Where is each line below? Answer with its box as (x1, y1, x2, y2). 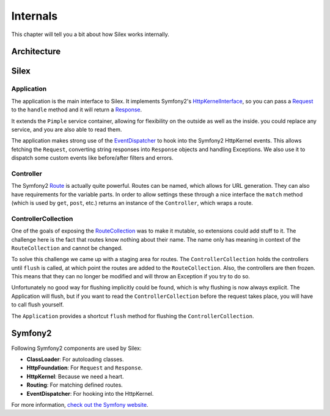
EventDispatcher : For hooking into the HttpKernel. (26, 390, 154, 397)
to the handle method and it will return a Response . (11, 106, 142, 113)
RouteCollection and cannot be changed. (11, 244, 123, 251)
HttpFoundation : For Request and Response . (26, 364, 143, 371)
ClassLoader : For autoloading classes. (26, 355, 125, 363)
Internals (11, 9, 58, 23)
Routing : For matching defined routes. (26, 381, 123, 388)
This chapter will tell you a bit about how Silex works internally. (11, 31, 169, 38)
